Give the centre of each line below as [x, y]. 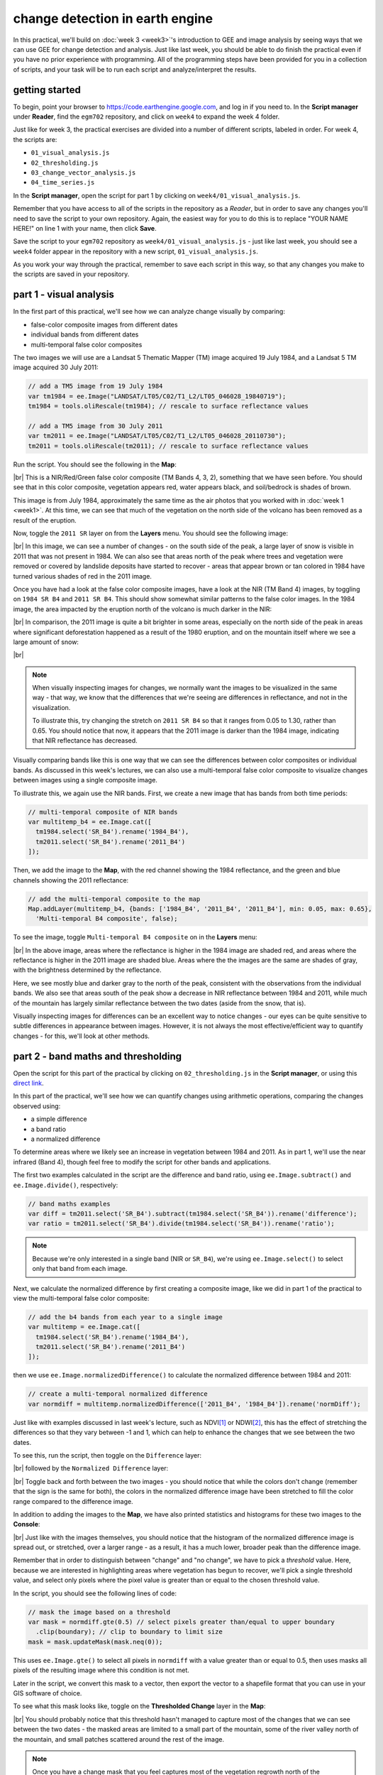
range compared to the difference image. [73, 1501]
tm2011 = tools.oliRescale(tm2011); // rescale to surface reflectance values [168, 446]
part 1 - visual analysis [64, 295]
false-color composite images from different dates [104, 324]
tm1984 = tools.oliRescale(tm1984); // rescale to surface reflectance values [168, 406]
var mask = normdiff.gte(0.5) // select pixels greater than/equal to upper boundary [181, 1622]
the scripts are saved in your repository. [71, 274]
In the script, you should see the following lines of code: [95, 1593]
